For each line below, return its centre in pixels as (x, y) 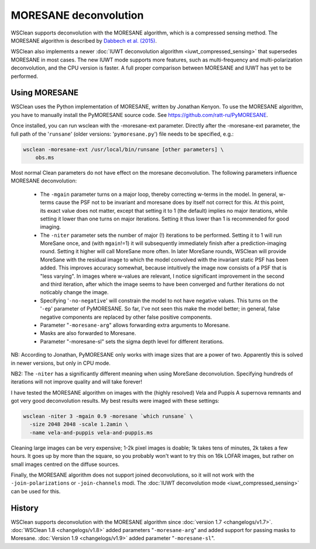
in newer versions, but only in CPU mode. (61, 363)
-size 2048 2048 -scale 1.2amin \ (79, 424)
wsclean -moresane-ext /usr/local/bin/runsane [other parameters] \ (123, 149)
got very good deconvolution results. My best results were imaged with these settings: (115, 401)
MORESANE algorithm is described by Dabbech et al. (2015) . (84, 40)
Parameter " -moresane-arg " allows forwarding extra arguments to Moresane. (135, 325)
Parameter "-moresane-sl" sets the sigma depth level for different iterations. (132, 341)
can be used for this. (36, 491)
